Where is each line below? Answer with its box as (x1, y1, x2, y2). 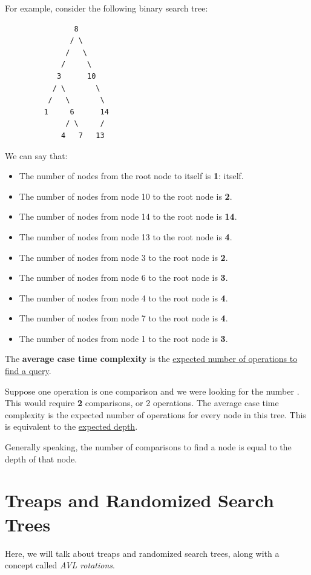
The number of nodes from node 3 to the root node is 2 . (19, 251, 228, 263)
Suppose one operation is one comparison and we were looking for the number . (5, 384, 300, 397)
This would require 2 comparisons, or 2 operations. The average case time (5, 396, 279, 409)
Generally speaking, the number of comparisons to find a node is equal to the (5, 441, 292, 453)
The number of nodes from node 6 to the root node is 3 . (19, 271, 228, 284)
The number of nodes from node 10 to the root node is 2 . (19, 189, 232, 202)
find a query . (5, 364, 51, 377)
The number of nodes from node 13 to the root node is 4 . (19, 230, 232, 243)
